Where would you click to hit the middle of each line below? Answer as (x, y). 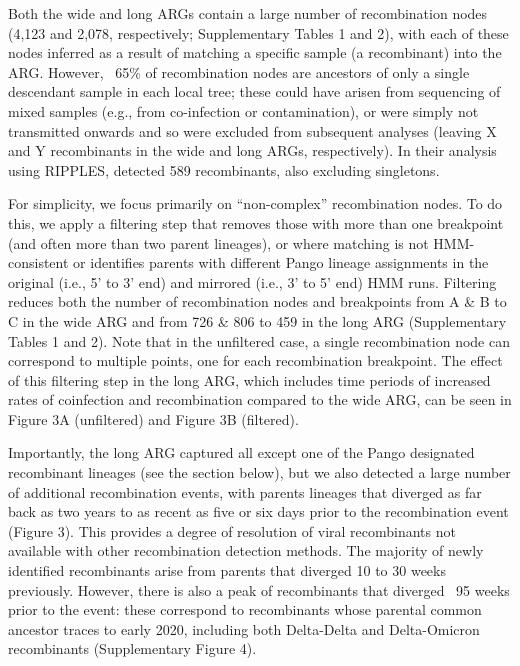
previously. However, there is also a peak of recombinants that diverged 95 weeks (259, 589)
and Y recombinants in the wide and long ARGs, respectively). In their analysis (252, 150)
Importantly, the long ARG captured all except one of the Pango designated (241, 452)
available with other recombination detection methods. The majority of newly (246, 550)
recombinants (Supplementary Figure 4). (132, 648)
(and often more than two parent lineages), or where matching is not (218, 242)
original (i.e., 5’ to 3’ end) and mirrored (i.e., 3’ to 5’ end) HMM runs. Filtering (252, 281)
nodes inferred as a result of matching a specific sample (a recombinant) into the (255, 52)
